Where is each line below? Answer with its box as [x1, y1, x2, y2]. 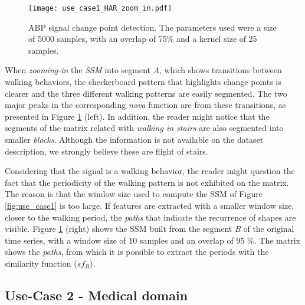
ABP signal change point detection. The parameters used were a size [28, 21, 277, 33]
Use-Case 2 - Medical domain [5, 286, 188, 304]
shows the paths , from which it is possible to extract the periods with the [5, 245, 269, 258]
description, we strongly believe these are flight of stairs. [5, 145, 208, 157]
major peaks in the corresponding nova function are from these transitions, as [5, 99, 286, 111]
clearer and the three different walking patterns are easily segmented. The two [5, 87, 287, 99]
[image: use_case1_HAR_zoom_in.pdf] [28, 4, 172, 12]
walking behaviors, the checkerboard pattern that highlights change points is [5, 76, 281, 88]
